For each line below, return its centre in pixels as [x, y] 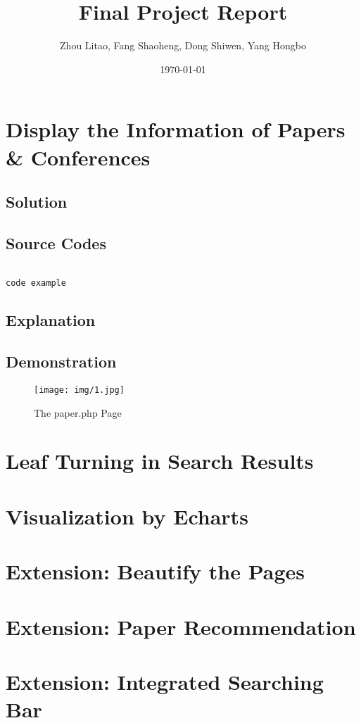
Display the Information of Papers [176, 129]
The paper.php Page [78, 412]
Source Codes [56, 243]
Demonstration [61, 361]
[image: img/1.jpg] [79, 390]
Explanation [51, 320]
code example [36, 283]
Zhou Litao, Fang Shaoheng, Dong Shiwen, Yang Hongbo [183, 45]
